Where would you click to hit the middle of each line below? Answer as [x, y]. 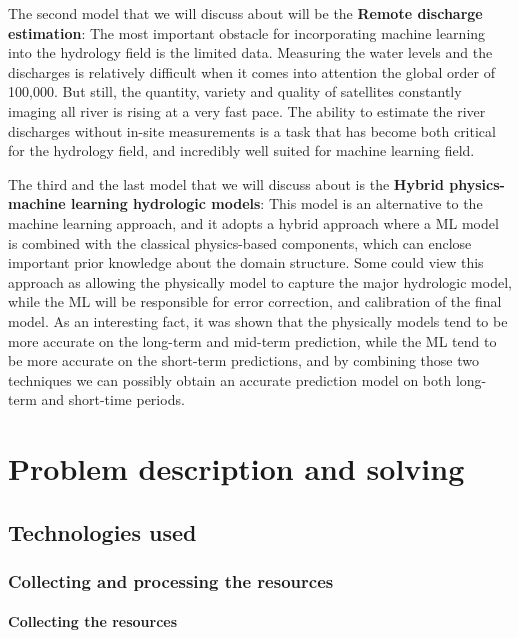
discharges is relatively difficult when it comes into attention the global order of [251, 71]
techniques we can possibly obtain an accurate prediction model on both [230, 379]
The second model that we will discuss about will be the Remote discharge [245, 13]
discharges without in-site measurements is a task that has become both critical [252, 130]
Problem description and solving [236, 468]
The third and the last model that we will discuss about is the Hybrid [226, 183]
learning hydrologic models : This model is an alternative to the [277, 203]
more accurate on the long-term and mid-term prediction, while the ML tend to [252, 340]
